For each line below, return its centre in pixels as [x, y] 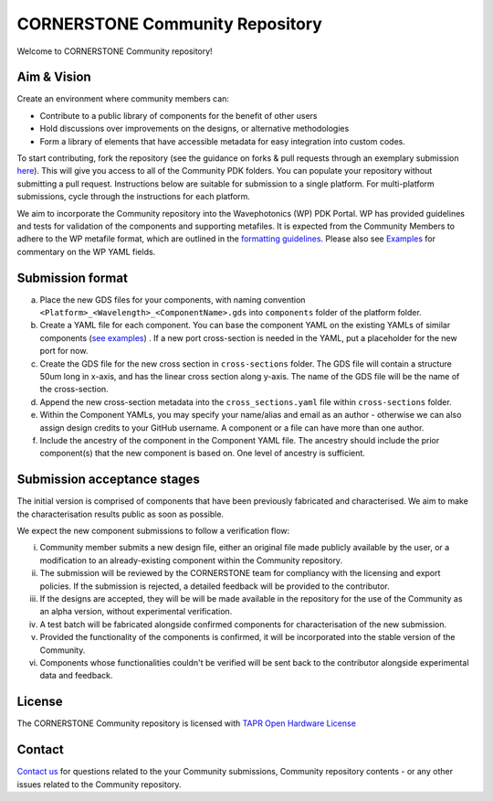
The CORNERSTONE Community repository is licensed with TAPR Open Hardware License [186, 723]
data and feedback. [76, 676]
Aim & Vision [54, 77]
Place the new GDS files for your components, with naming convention [173, 299]
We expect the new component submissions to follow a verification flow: [153, 531]
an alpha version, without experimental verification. [136, 612]
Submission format [72, 278]
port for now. [64, 351]
